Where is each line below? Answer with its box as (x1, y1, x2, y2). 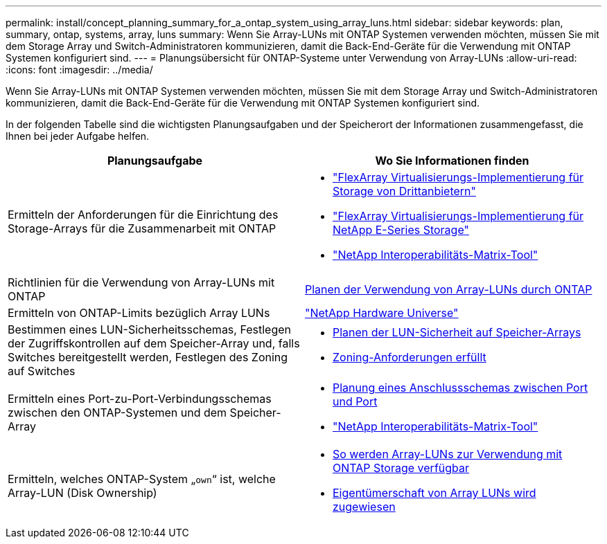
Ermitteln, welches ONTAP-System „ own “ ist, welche (8, 472, 276, 486)
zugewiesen (333, 500, 396, 514)
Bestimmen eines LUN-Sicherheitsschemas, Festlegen (8, 323, 292, 336)
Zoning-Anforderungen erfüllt (333, 350, 486, 364)
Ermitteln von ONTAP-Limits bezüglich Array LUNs (8, 306, 270, 320)
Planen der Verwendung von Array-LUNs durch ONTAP (305, 282, 592, 296)
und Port (333, 395, 378, 408)
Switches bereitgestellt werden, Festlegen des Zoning (8, 350, 288, 364)
